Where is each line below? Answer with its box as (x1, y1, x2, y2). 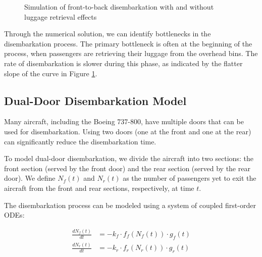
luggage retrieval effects (24, 11, 97, 22)
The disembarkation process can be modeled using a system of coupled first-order (4, 199, 256, 210)
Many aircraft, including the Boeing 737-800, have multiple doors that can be (4, 116, 244, 127)
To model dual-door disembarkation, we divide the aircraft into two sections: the (4, 153, 253, 164)
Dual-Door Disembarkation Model (4, 92, 187, 108)
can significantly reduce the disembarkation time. (4, 136, 156, 146)
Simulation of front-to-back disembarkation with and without (24, 2, 214, 12)
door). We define (4, 173, 56, 183)
